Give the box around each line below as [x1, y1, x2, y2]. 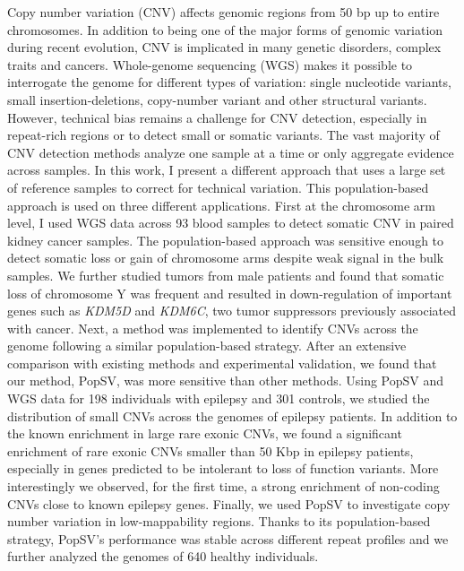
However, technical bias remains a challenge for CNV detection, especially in [7, 108, 427, 126]
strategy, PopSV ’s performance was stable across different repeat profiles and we [7, 529, 449, 548]
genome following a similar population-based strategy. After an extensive [7, 336, 407, 355]
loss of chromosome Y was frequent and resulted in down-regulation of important [7, 283, 452, 302]
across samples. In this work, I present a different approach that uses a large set [7, 160, 446, 179]
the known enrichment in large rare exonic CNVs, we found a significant [7, 424, 402, 443]
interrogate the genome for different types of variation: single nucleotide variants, [7, 73, 451, 91]
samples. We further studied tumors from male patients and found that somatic [7, 265, 444, 284]
